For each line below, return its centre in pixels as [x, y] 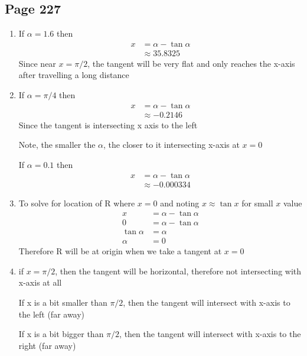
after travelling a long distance [74, 75]
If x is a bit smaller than [63, 302]
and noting [180, 203]
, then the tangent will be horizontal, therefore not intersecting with [178, 271]
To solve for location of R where [77, 203]
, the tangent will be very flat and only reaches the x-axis [191, 63]
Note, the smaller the [57, 145]
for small [257, 203]
